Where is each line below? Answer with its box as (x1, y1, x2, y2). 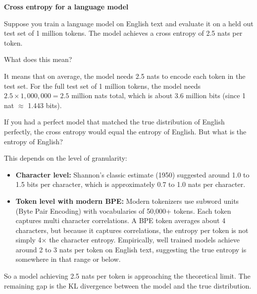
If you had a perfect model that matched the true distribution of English (4, 117, 225, 127)
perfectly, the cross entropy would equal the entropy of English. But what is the (4, 126, 247, 136)
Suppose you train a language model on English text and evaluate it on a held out (4, 18, 254, 28)
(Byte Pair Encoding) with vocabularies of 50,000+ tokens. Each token (15, 205, 231, 216)
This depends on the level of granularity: (4, 153, 127, 163)
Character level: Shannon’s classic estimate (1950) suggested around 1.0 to (15, 169, 250, 179)
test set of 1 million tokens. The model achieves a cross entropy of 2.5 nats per (4, 28, 243, 38)
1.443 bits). (28, 100, 62, 110)
